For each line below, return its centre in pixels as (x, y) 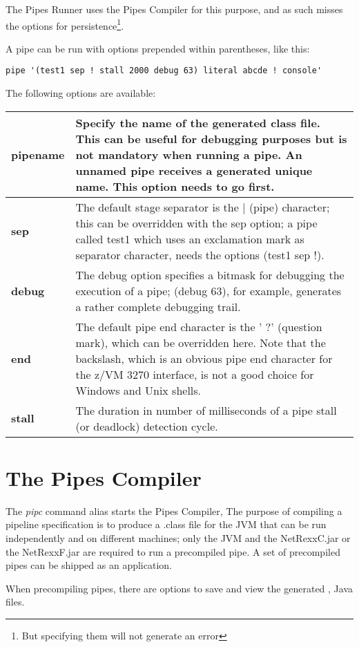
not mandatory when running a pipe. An (189, 154)
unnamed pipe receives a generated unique (194, 170)
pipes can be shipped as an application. (89, 565)
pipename (38, 154)
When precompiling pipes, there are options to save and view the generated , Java (179, 588)
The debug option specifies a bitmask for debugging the (210, 274)
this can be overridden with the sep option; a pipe (196, 223)
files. (15, 602)
